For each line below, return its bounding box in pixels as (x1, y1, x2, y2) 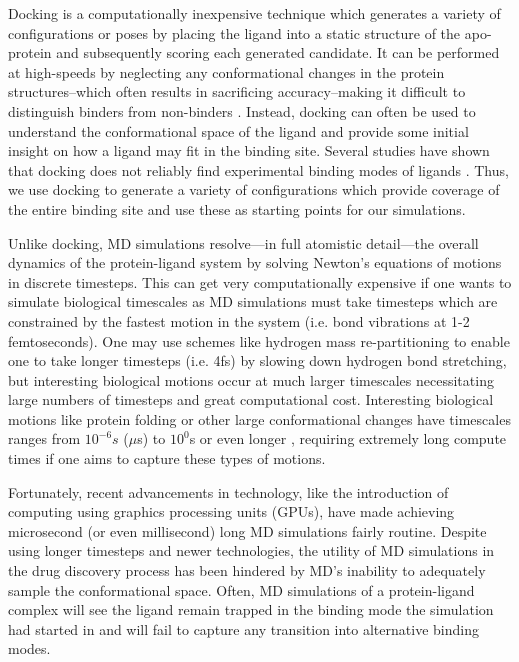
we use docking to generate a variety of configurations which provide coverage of (8, 179, 500, 200)
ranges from (8, 428, 81, 449)
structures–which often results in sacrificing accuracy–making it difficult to (8, 81, 466, 102)
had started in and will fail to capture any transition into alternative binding (8, 618, 479, 639)
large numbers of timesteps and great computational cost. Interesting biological (8, 389, 494, 410)
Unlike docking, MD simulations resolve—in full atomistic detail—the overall (8, 232, 479, 253)
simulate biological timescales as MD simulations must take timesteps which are (8, 291, 498, 312)
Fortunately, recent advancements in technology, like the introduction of (8, 481, 449, 502)
